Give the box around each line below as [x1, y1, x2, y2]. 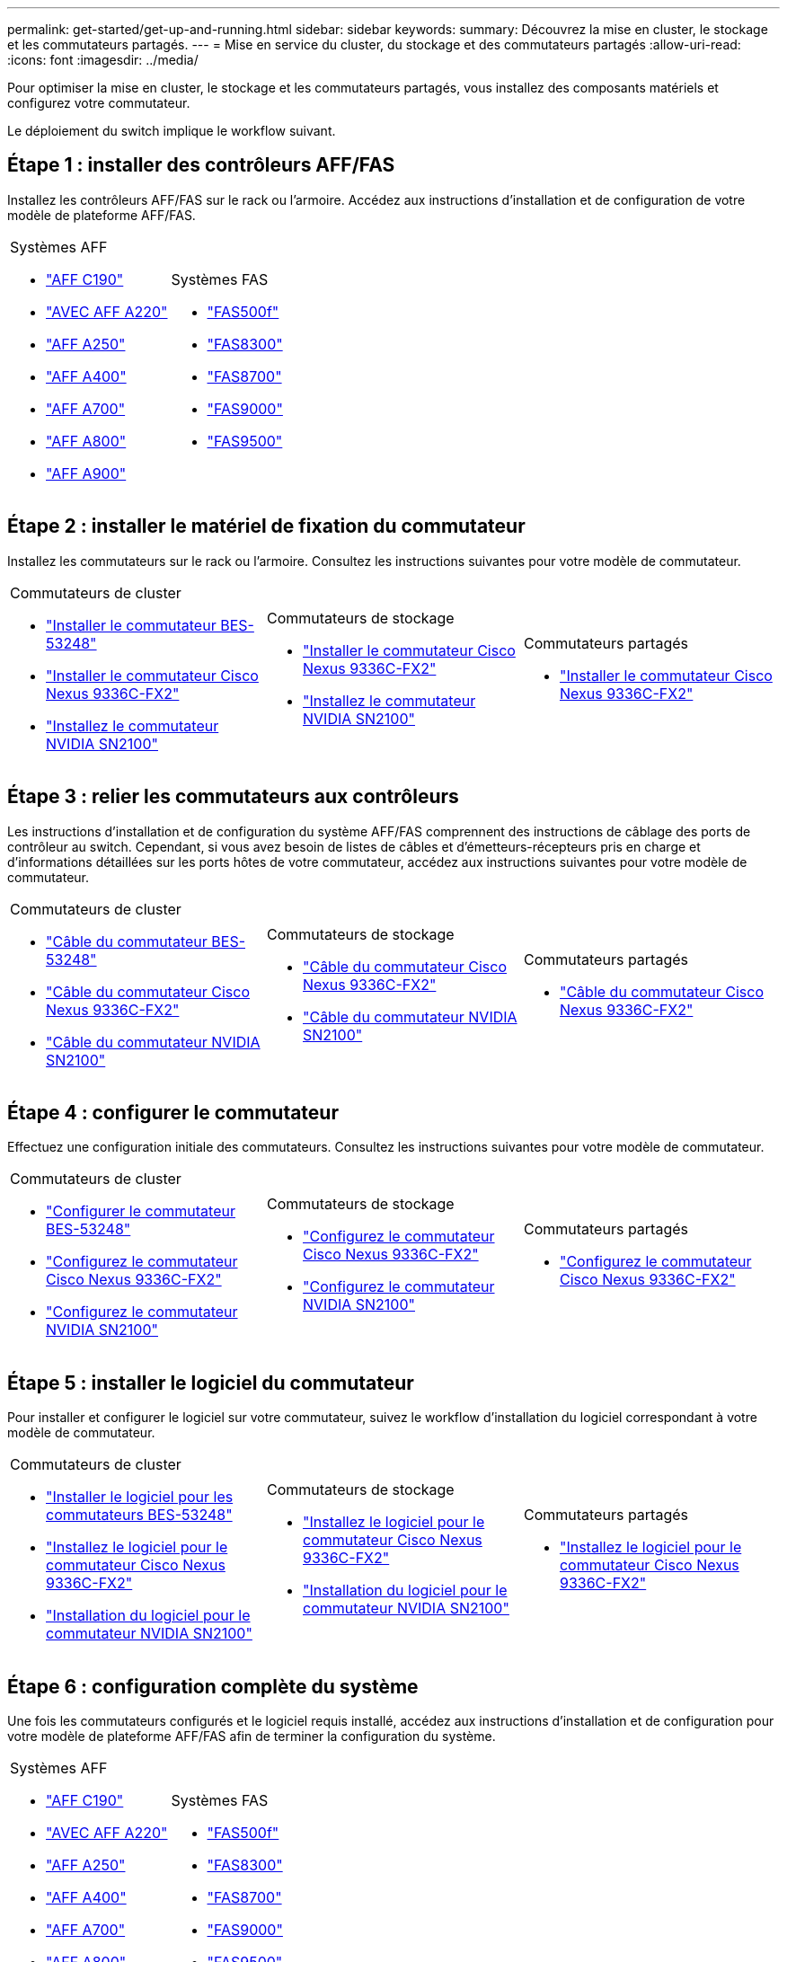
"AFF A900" [46, 464, 127, 482]
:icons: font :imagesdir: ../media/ [7, 52, 199, 67]
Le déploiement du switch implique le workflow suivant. [7, 123, 336, 138]
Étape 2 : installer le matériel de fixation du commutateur [7, 515, 526, 538]
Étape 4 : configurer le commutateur [7, 1100, 339, 1124]
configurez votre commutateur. [7, 95, 190, 110]
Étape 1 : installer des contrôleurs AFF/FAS [7, 154, 395, 177]
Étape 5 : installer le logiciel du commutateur [7, 1371, 414, 1394]
